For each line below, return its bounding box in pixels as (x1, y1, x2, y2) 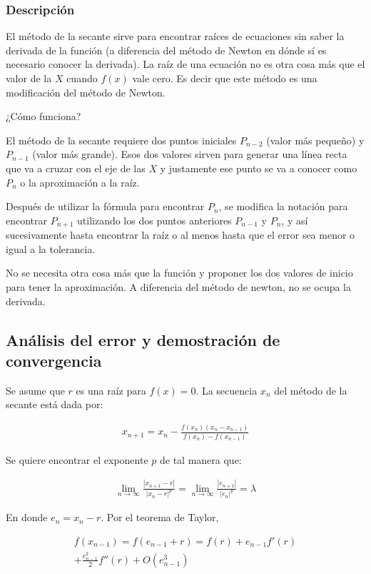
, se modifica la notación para (218, 199, 348, 214)
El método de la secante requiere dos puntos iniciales (6, 132, 237, 147)
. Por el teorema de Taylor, (101, 510, 219, 525)
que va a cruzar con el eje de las (6, 160, 146, 175)
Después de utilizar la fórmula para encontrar (6, 199, 205, 214)
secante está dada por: (6, 397, 103, 412)
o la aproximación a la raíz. (20, 174, 140, 189)
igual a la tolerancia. (6, 241, 96, 256)
